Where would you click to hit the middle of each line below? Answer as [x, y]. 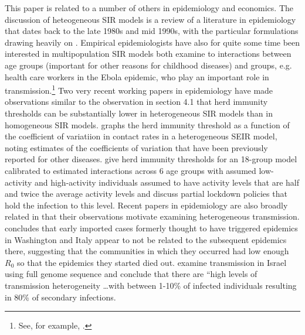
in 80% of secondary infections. [60, 297]
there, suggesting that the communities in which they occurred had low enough [147, 251]
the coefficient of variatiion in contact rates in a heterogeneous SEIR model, [141, 136]
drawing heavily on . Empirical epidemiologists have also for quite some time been [152, 42]
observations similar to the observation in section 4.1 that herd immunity [136, 102]
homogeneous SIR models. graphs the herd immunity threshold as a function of [147, 124]
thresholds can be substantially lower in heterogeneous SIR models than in [139, 113]
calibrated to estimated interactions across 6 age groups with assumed [131, 170]
